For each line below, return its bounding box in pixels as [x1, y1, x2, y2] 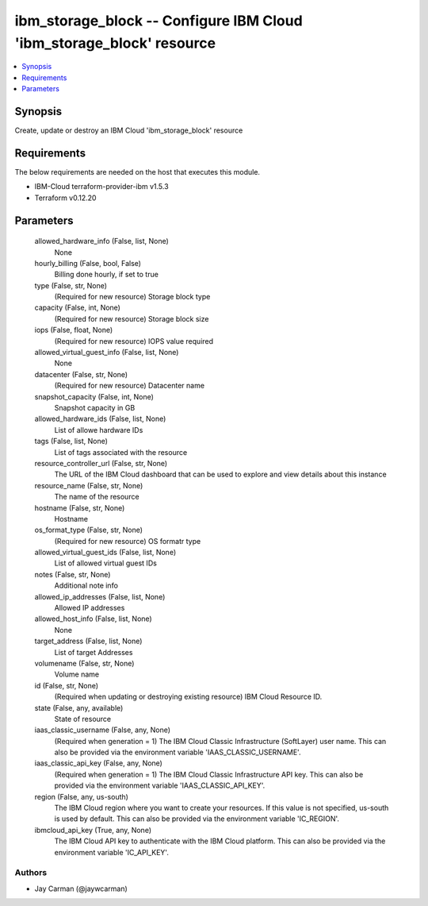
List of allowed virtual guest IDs [54, 558, 158, 568]
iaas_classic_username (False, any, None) [34, 725, 170, 734]
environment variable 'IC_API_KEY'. [54, 847, 170, 857]
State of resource [54, 714, 112, 723]
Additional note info [54, 580, 119, 591]
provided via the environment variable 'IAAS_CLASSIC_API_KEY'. [54, 781, 266, 790]
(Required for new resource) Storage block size [54, 314, 209, 323]
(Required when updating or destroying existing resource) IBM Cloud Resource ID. [54, 692, 323, 702]
